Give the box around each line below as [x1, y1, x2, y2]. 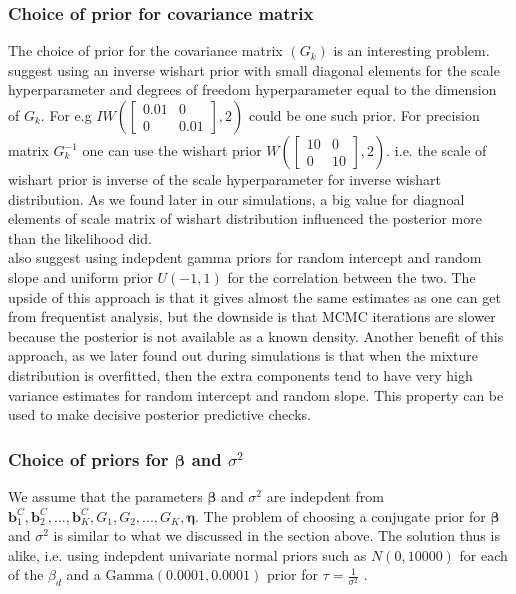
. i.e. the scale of [386, 140, 487, 160]
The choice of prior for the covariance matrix [8, 40, 283, 61]
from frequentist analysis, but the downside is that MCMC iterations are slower [8, 306, 496, 327]
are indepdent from [266, 485, 384, 506]
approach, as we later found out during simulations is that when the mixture [8, 345, 478, 366]
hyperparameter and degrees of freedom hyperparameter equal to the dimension [8, 79, 497, 100]
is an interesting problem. [333, 40, 490, 61]
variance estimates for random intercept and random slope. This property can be [8, 384, 504, 405]
